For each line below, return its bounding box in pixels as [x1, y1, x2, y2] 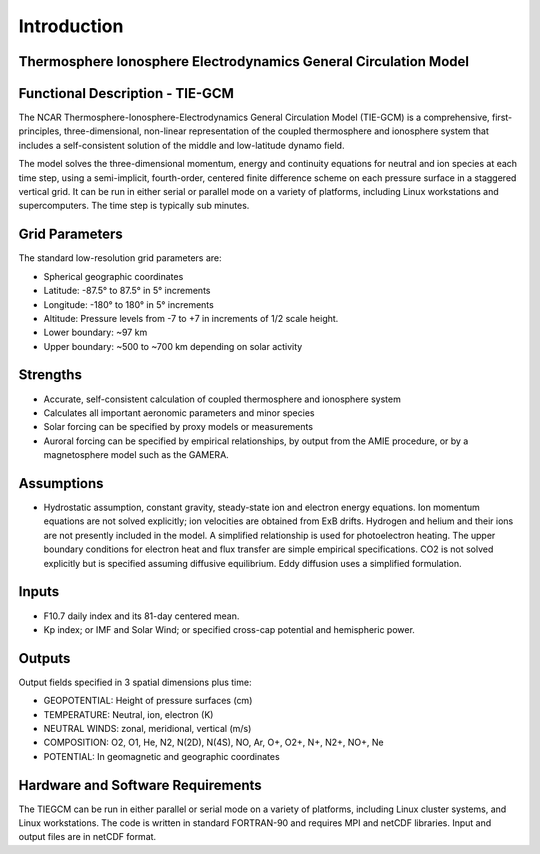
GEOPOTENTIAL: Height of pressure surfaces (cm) [43, 695, 253, 707]
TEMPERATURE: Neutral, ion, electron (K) [43, 708, 214, 720]
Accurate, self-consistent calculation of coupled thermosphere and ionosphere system [43, 393, 402, 405]
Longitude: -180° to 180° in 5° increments [43, 298, 214, 310]
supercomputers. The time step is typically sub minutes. [18, 200, 250, 212]
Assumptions [18, 475, 104, 492]
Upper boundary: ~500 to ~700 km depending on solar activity [43, 340, 303, 352]
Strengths [18, 366, 82, 384]
